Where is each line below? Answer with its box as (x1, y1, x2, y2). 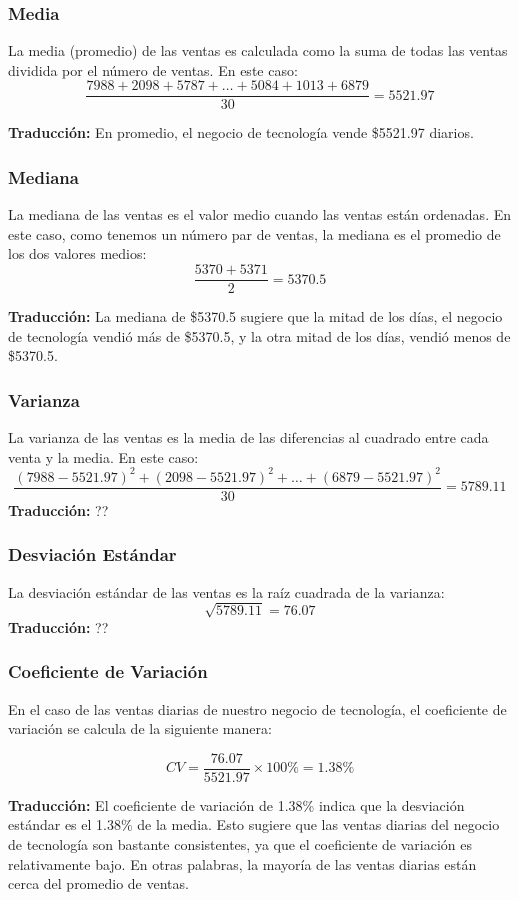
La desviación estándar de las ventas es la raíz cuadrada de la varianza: (8, 581, 445, 602)
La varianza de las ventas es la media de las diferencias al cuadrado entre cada (8, 427, 489, 448)
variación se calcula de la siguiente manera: (8, 718, 272, 739)
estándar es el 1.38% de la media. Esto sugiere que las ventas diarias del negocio (8, 814, 500, 835)
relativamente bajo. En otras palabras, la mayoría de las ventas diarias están (8, 853, 477, 874)
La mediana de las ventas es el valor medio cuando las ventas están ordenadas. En (8, 204, 512, 225)
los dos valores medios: (8, 243, 147, 264)
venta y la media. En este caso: (8, 446, 199, 467)
